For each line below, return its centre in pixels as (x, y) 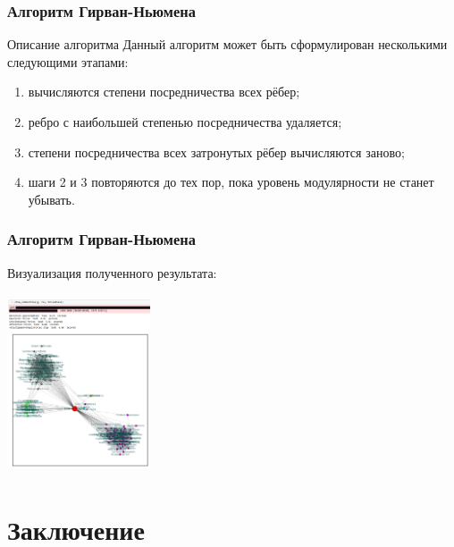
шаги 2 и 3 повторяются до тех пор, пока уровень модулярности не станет (231, 182)
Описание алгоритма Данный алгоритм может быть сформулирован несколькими (227, 44)
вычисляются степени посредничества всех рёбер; (164, 92)
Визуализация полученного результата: (112, 272)
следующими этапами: (68, 61)
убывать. (51, 199)
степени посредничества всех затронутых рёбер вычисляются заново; (216, 151)
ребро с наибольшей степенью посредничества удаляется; (185, 122)
